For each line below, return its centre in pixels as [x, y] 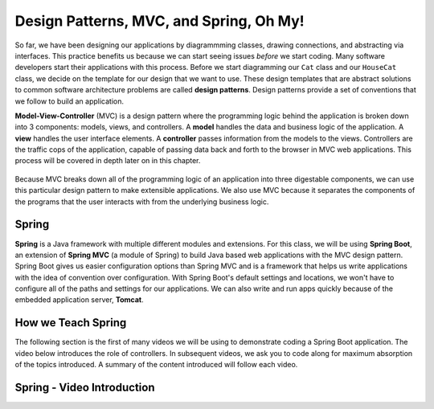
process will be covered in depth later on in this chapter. [108, 161]
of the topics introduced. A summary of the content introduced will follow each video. [156, 365]
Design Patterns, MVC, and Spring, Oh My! [160, 21]
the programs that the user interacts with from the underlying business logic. [142, 202]
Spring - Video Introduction [85, 387]
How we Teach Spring [71, 323]
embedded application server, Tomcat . [79, 300]
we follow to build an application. [70, 101]
